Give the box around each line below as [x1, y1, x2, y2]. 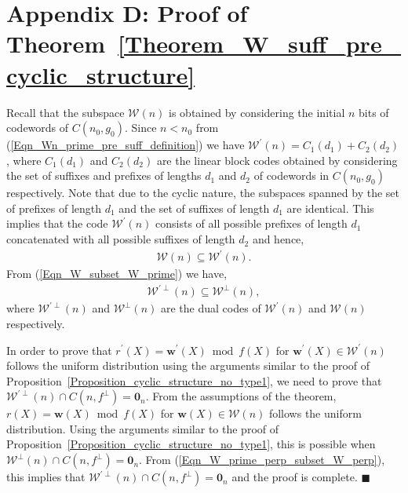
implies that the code [6, 215, 108, 232]
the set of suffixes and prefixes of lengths [6, 167, 202, 184]
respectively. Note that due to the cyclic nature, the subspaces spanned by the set [6, 184, 400, 201]
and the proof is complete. [231, 469, 358, 485]
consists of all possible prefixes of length [155, 215, 348, 232]
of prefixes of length [6, 199, 102, 216]
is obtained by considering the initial [169, 104, 345, 120]
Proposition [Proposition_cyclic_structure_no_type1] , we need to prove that [6, 372, 382, 389]
